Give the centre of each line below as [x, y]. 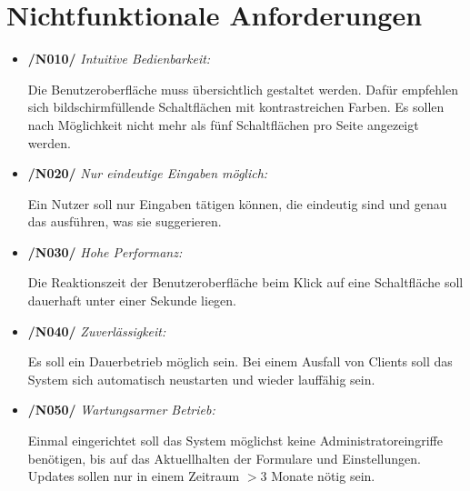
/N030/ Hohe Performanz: [105, 251]
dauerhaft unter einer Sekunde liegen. [132, 301]
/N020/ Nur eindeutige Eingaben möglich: [148, 173]
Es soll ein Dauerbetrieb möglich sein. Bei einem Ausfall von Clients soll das [240, 361]
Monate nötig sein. [323, 476]
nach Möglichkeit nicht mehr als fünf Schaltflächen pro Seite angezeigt [223, 124]
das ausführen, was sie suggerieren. [125, 221]
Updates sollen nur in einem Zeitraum [134, 476]
